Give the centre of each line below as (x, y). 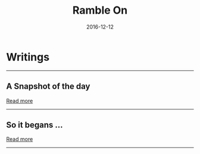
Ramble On (100, 10)
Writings (28, 57)
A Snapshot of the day (48, 87)
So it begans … (35, 125)
